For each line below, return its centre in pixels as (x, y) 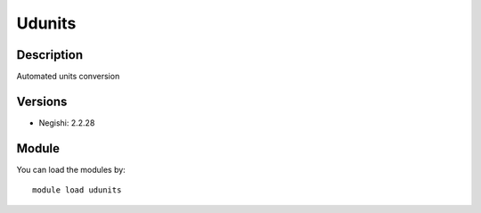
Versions (42, 101)
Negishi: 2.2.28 (67, 123)
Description (50, 55)
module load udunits (77, 190)
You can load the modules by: (71, 169)
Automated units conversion (68, 77)
